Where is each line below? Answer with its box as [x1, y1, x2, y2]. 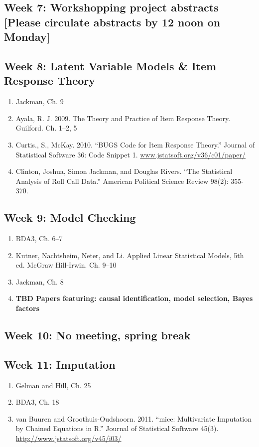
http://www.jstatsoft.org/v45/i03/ [15, 433, 122, 444]
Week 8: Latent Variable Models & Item [4, 58, 217, 73]
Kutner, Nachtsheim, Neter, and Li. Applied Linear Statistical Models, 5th [15, 250, 244, 260]
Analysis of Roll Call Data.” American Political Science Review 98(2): [15, 175, 229, 186]
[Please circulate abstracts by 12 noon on [4, 14, 221, 29]
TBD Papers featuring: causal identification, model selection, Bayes [15, 293, 253, 303]
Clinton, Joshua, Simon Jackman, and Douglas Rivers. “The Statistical [15, 166, 233, 176]
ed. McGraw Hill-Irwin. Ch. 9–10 [15, 260, 117, 270]
